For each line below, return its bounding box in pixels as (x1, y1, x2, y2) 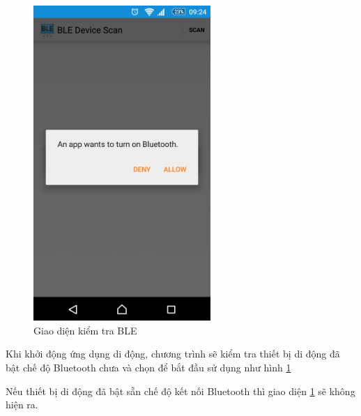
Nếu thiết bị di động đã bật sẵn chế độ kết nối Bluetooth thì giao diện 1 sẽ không (6, 383, 355, 398)
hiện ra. (6, 397, 38, 412)
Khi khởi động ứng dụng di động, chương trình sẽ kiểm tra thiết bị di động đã (6, 346, 340, 361)
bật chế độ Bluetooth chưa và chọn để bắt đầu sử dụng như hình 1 (6, 360, 291, 375)
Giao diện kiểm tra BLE (33, 323, 137, 337)
